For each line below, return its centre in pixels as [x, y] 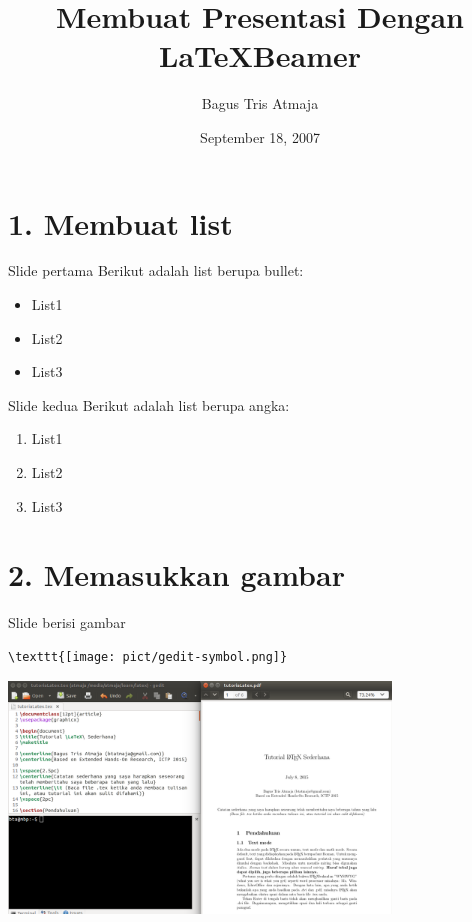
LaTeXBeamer [260, 55]
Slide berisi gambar [67, 622]
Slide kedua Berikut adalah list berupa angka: [149, 404]
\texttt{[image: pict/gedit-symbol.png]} [148, 656]
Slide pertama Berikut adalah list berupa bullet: [156, 270]
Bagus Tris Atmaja [260, 103]
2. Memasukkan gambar [176, 574]
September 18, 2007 [260, 136]
